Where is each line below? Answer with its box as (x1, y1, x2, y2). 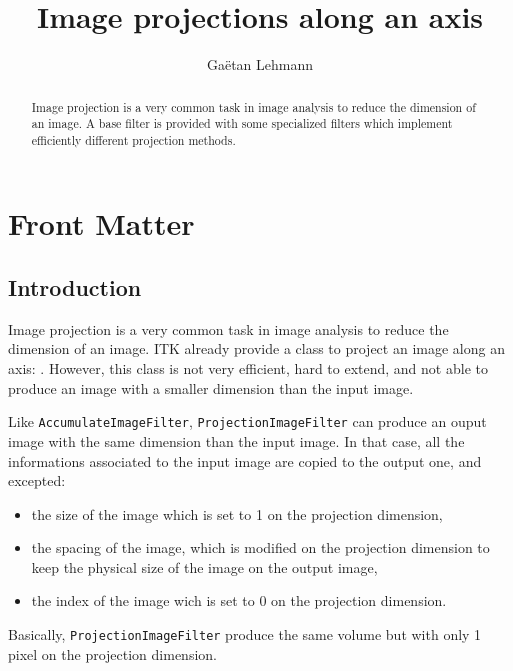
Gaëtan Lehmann (206, 54, 314, 75)
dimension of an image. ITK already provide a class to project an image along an (8, 338, 505, 359)
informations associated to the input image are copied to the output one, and (8, 450, 482, 471)
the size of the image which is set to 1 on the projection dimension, (31, 503, 443, 524)
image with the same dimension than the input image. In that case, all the (8, 430, 465, 451)
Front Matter (8, 203, 195, 244)
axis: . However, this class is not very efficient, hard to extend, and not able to (8, 358, 488, 379)
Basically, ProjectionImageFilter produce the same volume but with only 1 (8, 624, 482, 645)
